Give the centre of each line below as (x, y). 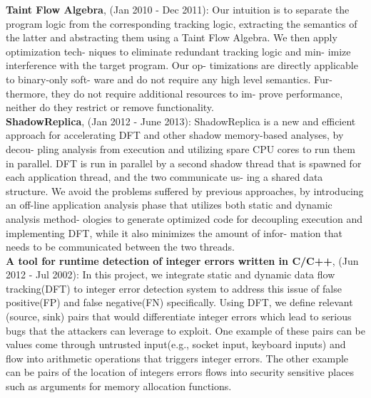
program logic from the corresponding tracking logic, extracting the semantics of (182, 23)
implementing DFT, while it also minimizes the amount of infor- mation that (174, 232)
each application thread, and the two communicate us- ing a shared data (164, 177)
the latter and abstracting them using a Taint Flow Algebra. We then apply (172, 37)
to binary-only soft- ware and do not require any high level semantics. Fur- (169, 79)
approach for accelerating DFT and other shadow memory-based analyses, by (175, 135)
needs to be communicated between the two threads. (120, 247)
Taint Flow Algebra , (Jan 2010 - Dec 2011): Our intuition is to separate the (178, 9)
